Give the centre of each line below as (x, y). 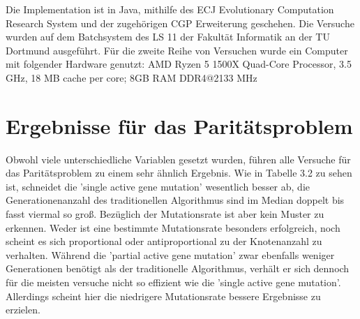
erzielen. (23, 310)
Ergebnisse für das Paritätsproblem (179, 125)
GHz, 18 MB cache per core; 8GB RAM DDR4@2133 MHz (132, 77)
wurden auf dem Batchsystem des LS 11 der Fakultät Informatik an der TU (168, 37)
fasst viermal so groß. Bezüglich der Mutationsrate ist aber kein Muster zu (165, 214)
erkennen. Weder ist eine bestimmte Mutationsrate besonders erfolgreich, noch (173, 227)
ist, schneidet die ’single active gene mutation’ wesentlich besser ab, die (158, 186)
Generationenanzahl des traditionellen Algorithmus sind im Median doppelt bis (175, 200)
